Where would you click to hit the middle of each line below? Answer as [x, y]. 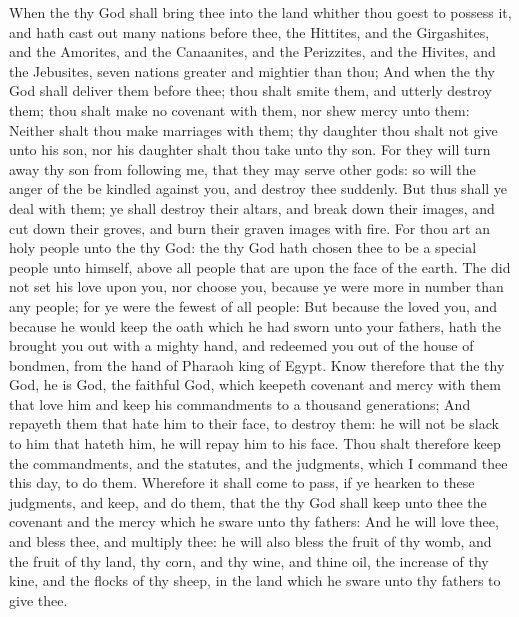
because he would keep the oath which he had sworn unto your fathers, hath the [255, 325]
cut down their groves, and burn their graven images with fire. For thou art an [249, 227]
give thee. [38, 599]
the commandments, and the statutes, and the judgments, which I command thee [258, 462]
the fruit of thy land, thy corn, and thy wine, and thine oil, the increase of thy [249, 560]
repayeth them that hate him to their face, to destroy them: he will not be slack [254, 423]
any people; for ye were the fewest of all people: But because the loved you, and [253, 305]
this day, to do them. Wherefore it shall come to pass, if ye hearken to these [242, 482]
